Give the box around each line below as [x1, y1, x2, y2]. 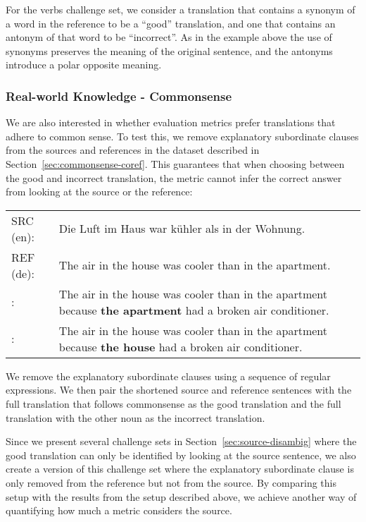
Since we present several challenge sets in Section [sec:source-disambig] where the [6, 434, 357, 449]
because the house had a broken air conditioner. [58, 338, 303, 355]
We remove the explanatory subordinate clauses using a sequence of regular [6, 368, 331, 383]
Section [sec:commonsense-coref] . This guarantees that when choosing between [6, 156, 345, 171]
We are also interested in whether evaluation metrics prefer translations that [6, 115, 336, 130]
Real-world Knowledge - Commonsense [6, 87, 232, 104]
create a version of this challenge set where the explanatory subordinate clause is [6, 461, 354, 476]
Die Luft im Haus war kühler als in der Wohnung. [58, 220, 305, 237]
